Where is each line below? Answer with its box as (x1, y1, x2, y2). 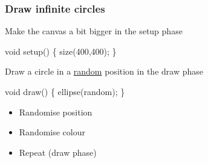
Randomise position (19, 105, 93, 118)
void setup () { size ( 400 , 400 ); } (5, 45, 117, 57)
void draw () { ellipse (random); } (5, 85, 125, 97)
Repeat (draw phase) (19, 146, 97, 158)
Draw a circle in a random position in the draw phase (5, 65, 203, 78)
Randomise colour (19, 126, 85, 138)
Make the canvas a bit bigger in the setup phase (5, 25, 183, 37)
